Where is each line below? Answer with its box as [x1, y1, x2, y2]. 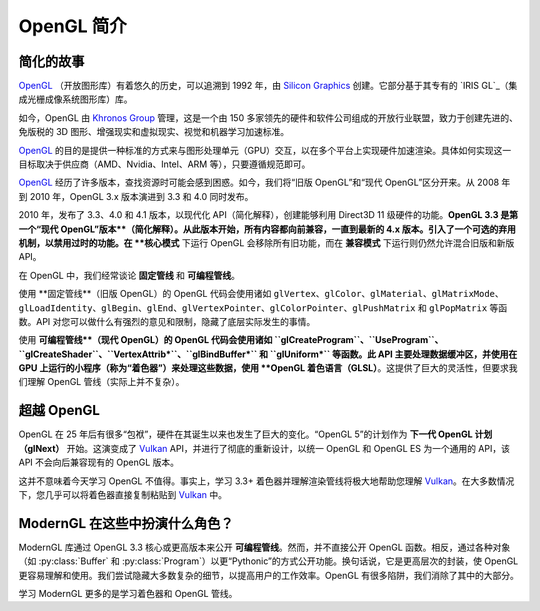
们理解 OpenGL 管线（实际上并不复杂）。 [18, 376, 185, 388]
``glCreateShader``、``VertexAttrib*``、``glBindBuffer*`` [18, 348, 258, 360]
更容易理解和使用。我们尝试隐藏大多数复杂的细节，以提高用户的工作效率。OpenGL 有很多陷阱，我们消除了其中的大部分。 [18, 569, 520, 581]
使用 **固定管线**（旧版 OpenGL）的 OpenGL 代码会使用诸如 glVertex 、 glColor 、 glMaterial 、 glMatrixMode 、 [18, 288, 504, 300]
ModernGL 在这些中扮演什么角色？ [18, 515, 234, 532]
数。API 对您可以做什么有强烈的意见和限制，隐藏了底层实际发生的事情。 [18, 315, 316, 327]
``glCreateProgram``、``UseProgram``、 [274, 334, 444, 346]
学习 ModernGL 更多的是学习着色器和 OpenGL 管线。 [18, 588, 238, 600]
